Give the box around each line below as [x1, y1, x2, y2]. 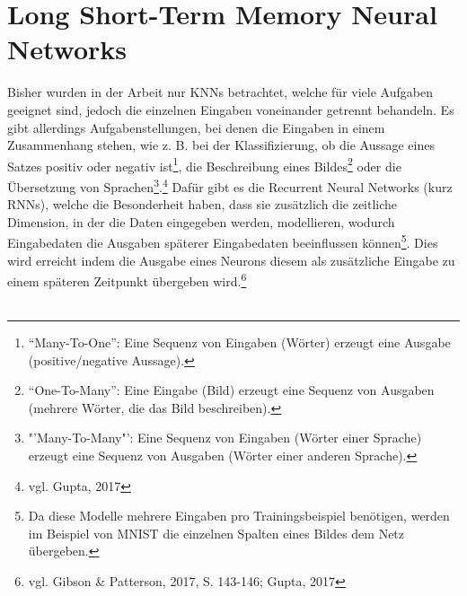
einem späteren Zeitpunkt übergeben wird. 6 [7, 269, 247, 290]
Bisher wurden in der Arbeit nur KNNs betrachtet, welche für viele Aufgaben [7, 83, 433, 101]
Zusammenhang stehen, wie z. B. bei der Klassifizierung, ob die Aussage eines [7, 136, 435, 154]
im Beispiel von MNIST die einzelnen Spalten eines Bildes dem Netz [28, 523, 405, 542]
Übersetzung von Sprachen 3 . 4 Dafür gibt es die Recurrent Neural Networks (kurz [7, 174, 453, 196]
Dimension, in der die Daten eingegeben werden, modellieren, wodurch [7, 212, 395, 231]
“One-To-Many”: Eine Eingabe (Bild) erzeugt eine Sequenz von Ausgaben [28, 381, 435, 399]
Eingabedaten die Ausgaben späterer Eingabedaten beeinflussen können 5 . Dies [7, 231, 438, 252]
